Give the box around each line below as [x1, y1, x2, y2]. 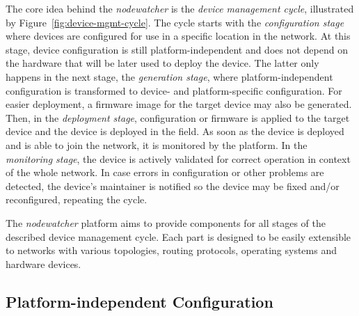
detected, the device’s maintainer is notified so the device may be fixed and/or [6, 178, 340, 193]
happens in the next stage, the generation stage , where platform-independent [6, 69, 333, 84]
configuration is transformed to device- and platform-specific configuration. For [6, 83, 342, 97]
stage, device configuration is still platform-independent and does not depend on [6, 42, 348, 56]
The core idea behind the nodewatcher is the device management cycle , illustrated [6, 1, 354, 15]
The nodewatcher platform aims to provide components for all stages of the [6, 215, 326, 230]
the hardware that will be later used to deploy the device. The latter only [6, 56, 319, 70]
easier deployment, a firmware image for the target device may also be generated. [6, 97, 352, 111]
